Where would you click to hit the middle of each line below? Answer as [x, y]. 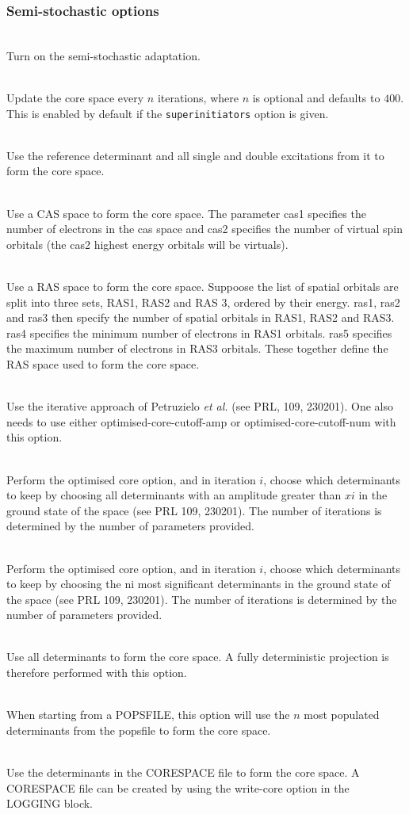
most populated [342, 715]
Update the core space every [75, 97]
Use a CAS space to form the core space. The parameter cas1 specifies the [186, 213]
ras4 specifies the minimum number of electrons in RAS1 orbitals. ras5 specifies [199, 332]
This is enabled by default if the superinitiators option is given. [168, 113]
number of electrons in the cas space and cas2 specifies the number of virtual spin [204, 229]
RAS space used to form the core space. [103, 363]
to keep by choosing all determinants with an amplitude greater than [174, 495]
